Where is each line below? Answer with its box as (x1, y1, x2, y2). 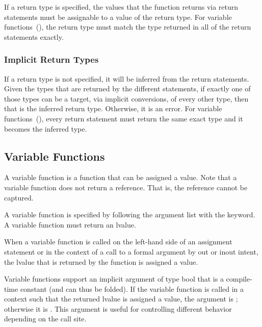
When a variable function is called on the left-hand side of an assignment (4, 236, 232, 247)
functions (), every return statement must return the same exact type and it (4, 113, 243, 123)
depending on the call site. (4, 313, 87, 324)
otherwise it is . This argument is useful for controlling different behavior (4, 303, 232, 314)
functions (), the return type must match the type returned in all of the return (4, 21, 251, 32)
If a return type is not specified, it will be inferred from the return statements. (4, 73, 249, 84)
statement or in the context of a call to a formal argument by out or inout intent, (4, 246, 258, 257)
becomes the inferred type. (4, 123, 87, 134)
